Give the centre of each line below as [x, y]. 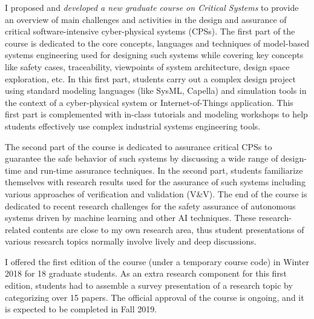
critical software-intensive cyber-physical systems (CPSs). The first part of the [150, 31]
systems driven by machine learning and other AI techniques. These [131, 218]
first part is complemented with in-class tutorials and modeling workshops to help [156, 114]
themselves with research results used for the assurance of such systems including [155, 182]
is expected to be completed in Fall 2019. [81, 309]
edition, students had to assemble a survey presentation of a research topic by [149, 285]
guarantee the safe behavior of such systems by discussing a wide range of [142, 158]
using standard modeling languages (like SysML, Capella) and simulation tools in [156, 90]
